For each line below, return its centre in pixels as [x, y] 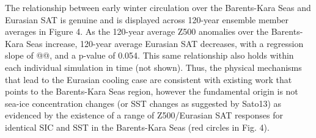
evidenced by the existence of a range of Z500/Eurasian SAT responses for [144, 115]
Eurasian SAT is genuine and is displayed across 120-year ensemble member [147, 19]
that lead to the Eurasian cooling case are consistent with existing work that [149, 79]
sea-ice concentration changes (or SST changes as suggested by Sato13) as [143, 103]
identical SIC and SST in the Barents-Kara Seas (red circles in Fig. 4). [137, 127]
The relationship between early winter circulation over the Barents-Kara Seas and [158, 7]
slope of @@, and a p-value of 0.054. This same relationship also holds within [149, 55]
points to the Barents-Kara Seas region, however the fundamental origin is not [152, 91]
